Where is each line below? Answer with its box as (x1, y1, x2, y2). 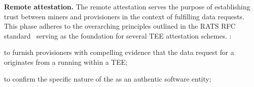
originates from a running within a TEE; (4, 56, 128, 67)
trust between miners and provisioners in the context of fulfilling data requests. (4, 11, 245, 21)
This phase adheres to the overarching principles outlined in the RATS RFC (4, 21, 236, 31)
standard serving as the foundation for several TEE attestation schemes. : (4, 30, 232, 41)
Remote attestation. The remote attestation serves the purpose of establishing (4, 1, 251, 11)
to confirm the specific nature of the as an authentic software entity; (4, 73, 211, 84)
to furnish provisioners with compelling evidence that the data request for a (4, 47, 234, 57)
